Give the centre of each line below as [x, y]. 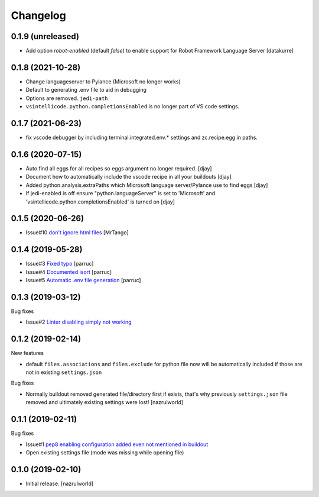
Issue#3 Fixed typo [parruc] [60, 264]
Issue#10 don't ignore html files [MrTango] [77, 233]
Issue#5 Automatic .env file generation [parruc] [83, 280]
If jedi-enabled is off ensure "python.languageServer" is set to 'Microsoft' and [121, 193]
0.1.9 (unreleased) [45, 36]
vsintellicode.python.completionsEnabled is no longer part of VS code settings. [133, 106]
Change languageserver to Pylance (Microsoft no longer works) [103, 81]
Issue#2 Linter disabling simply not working [79, 322]
